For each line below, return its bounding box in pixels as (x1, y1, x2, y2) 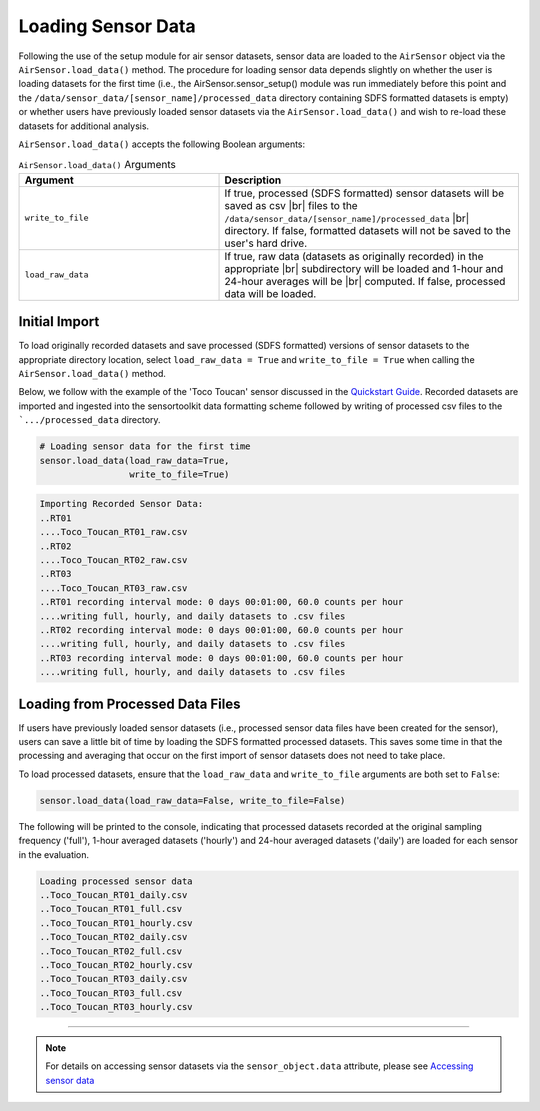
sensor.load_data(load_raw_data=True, (39, 455, 230, 466)
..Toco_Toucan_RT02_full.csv (39, 945, 183, 957)
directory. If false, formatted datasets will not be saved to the (224, 223, 512, 237)
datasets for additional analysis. (18, 120, 150, 132)
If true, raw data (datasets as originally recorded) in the (224, 249, 484, 263)
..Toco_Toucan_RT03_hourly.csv (39, 1001, 194, 1013)
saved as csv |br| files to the (224, 198, 359, 212)
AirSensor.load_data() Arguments (18, 158, 177, 172)
